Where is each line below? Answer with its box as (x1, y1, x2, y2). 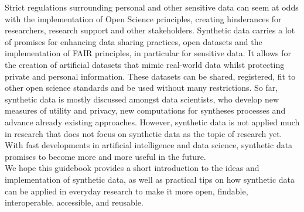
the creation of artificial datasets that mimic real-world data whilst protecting (5, 58, 285, 70)
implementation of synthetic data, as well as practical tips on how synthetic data (5, 173, 295, 185)
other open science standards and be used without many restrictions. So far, (5, 81, 278, 94)
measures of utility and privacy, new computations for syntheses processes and (5, 104, 286, 117)
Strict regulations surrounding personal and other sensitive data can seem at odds (5, 1, 299, 13)
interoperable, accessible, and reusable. (5, 196, 144, 208)
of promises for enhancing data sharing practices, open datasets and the (5, 35, 262, 47)
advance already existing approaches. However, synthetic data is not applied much (5, 115, 300, 128)
